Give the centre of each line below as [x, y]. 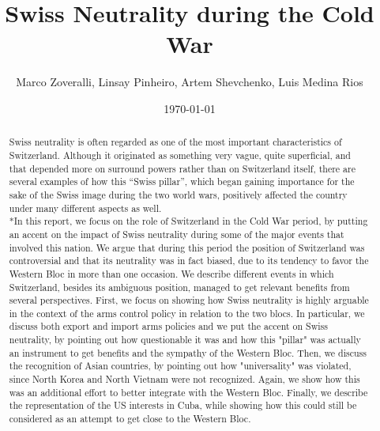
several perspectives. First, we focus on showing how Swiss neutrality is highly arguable [189, 300]
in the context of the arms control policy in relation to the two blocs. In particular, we [187, 313]
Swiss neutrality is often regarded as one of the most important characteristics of [175, 142]
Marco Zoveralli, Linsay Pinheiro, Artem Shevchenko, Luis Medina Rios [190, 82]
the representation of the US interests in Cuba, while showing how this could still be [183, 405]
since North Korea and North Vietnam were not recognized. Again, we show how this [184, 379]
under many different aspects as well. [85, 208]
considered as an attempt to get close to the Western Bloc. [130, 419]
